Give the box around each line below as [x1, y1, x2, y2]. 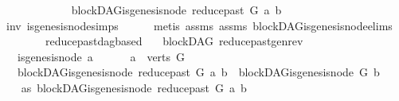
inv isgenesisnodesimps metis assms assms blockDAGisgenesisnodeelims [6, 17, 393, 33]
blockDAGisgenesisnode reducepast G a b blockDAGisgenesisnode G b [17, 64, 380, 80]
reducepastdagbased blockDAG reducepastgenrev [45, 33, 303, 49]
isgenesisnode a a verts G [17, 48, 186, 64]
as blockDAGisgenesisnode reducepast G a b [21, 79, 247, 95]
